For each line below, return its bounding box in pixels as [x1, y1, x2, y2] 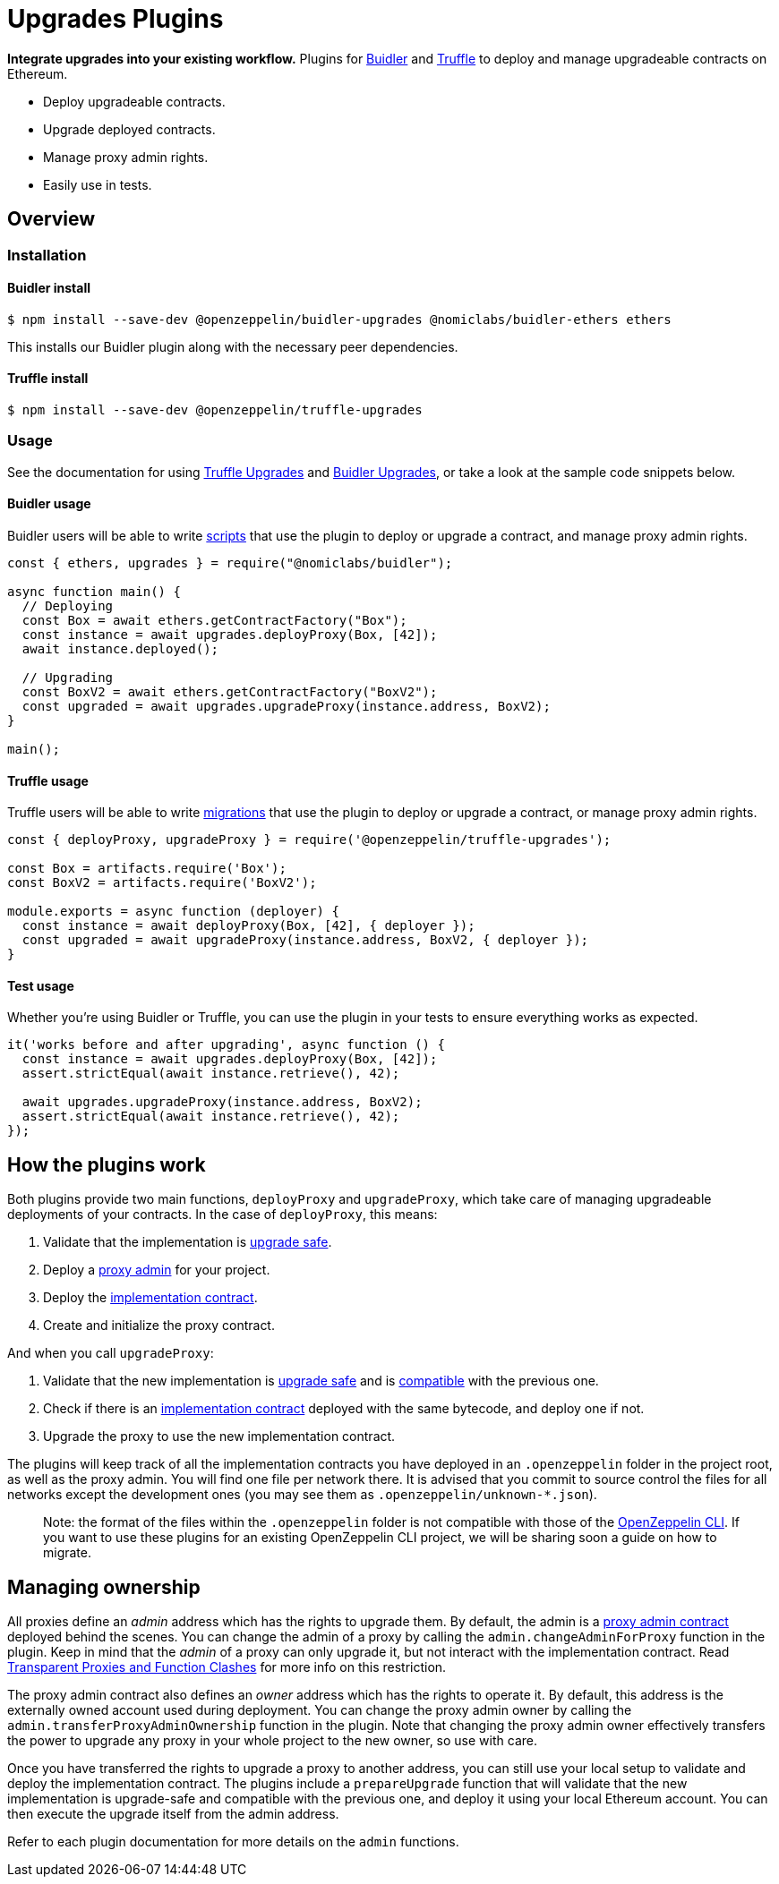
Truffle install [7, 371, 89, 387]
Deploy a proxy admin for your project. [43, 1262, 270, 1278]
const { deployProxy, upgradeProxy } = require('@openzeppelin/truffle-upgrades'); [7, 832, 612, 848]
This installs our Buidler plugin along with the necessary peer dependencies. [7, 338, 458, 354]
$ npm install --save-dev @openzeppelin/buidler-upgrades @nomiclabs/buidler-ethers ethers [7, 311, 672, 327]
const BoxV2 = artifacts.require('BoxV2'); [7, 875, 317, 891]
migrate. [43, 1545, 92, 1561]
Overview [7, 208, 96, 231]
